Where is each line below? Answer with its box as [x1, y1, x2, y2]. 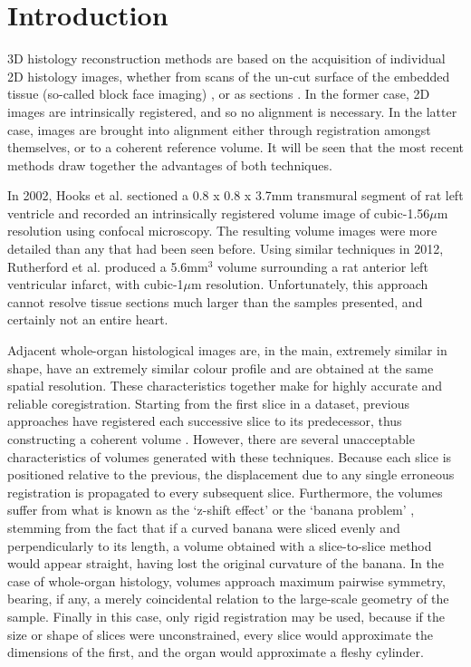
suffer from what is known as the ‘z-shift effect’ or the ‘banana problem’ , [7, 500, 415, 519]
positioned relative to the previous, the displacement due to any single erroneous [7, 465, 455, 484]
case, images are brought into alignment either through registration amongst [7, 120, 431, 139]
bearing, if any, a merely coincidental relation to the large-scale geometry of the [7, 589, 449, 608]
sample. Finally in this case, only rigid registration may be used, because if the [7, 606, 445, 625]
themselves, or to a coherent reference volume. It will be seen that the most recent [7, 138, 465, 157]
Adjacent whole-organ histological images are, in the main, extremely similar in [7, 341, 447, 360]
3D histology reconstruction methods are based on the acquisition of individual [7, 49, 446, 68]
